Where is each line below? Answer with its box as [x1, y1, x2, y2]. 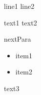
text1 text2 [4, 17, 37, 27]
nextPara [4, 34, 31, 44]
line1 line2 [4, 1, 35, 11]
